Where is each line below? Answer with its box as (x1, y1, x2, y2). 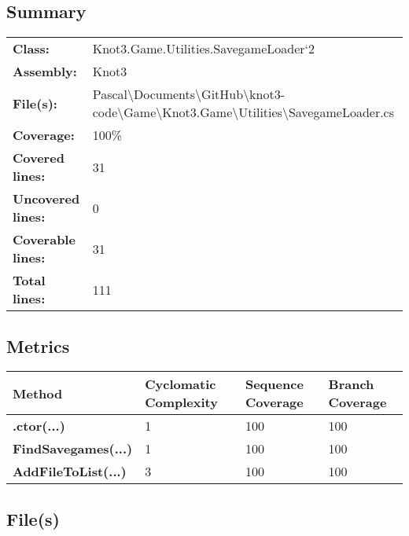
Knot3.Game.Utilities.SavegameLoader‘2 (92, 39, 315, 58)
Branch (328, 375, 374, 394)
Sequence (245, 375, 304, 394)
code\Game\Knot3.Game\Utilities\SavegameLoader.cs (92, 103, 395, 122)
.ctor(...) (13, 417, 65, 435)
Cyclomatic (145, 375, 216, 394)
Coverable (13, 230, 76, 249)
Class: (13, 39, 50, 58)
